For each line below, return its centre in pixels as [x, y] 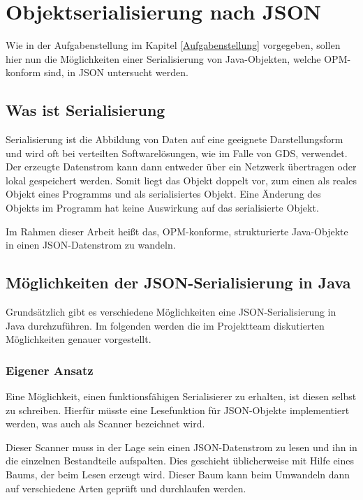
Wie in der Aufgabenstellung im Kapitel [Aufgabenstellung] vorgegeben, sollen [173, 45]
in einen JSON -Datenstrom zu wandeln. [91, 245]
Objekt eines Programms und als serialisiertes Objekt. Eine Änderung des [163, 194]
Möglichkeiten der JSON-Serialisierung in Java [178, 282]
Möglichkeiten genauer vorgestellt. [79, 339]
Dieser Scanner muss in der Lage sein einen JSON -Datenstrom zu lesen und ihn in [181, 447]
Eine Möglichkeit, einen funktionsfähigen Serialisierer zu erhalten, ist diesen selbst [181, 396]
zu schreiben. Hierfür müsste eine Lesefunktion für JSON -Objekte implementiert [178, 410]
